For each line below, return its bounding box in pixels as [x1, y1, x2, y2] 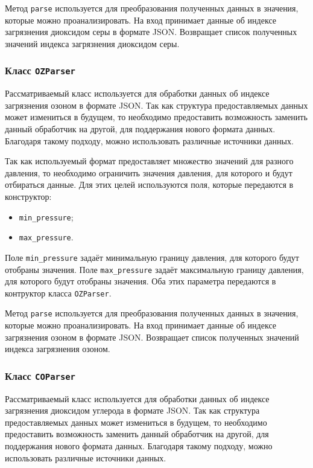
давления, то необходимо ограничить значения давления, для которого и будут [5, 166, 292, 179]
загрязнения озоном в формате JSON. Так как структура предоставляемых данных [5, 98, 308, 111]
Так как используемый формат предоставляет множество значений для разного [5, 155, 294, 167]
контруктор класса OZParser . [5, 286, 112, 299]
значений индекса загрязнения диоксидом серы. [5, 37, 180, 50]
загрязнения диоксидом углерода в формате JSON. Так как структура [5, 404, 260, 417]
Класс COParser [5, 368, 75, 383]
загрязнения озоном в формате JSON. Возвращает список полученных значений [5, 330, 299, 343]
